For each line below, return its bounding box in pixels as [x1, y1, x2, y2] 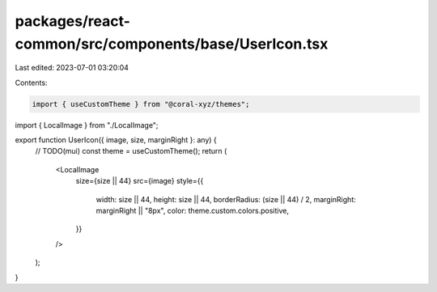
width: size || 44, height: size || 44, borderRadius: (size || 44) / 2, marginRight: [95, 194, 356, 204]
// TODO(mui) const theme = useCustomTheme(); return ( [35, 146, 227, 156]
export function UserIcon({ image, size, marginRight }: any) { [15, 135, 218, 145]
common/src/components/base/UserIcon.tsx [15, 35, 329, 53]
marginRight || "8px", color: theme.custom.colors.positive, [95, 206, 289, 216]
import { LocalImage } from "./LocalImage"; [15, 120, 159, 129]
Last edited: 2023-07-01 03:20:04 [15, 63, 129, 73]
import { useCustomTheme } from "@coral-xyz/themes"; [32, 99, 250, 108]
